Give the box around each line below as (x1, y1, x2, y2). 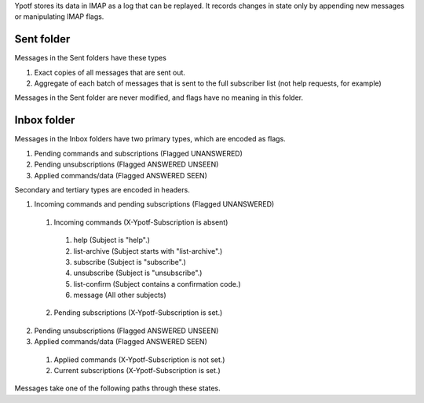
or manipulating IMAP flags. (14, 12, 104, 21)
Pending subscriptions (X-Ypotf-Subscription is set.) (53, 308, 223, 317)
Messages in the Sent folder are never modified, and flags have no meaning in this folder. (14, 93, 304, 102)
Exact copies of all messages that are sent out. (34, 68, 186, 77)
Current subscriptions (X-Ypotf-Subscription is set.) (53, 366, 221, 376)
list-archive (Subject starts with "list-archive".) (73, 246, 223, 255)
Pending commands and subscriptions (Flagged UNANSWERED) (34, 148, 243, 158)
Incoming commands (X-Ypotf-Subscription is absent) (53, 217, 228, 227)
